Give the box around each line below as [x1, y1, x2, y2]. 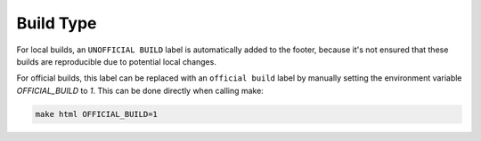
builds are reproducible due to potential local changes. [16, 56, 217, 67]
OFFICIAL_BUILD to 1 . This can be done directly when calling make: [16, 85, 265, 96]
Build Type [16, 13, 97, 33]
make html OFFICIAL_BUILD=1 [35, 109, 158, 119]
